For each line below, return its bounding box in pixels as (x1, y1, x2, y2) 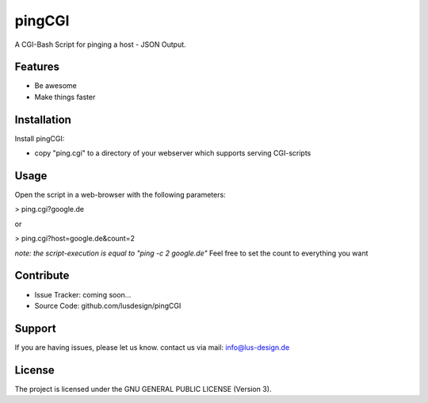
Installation (14, 113, 71, 126)
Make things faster (34, 92, 96, 102)
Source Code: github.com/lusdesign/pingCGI (34, 301, 182, 310)
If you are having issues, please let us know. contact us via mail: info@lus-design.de (14, 342, 290, 352)
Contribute (14, 269, 70, 282)
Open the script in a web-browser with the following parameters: (14, 190, 226, 200)
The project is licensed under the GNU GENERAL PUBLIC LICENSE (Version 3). (14, 384, 272, 393)
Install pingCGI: (14, 133, 65, 143)
